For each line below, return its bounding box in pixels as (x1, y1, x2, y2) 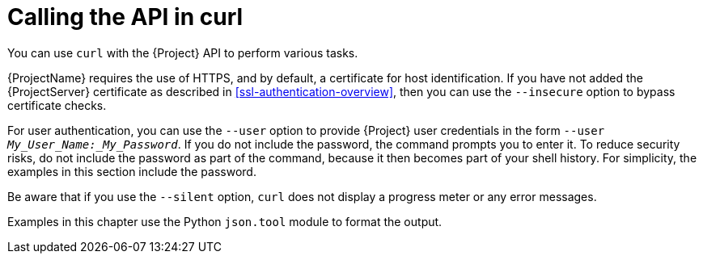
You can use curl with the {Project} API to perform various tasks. (7, 45, 358, 60)
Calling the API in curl (7, 3, 244, 31)
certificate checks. (7, 98, 107, 112)
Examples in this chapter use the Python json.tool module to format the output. (7, 214, 443, 229)
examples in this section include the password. (7, 164, 256, 178)
